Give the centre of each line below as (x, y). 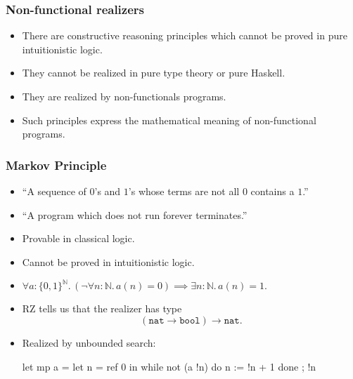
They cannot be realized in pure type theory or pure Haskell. (154, 73)
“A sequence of (54, 191)
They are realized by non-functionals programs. (124, 96)
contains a (272, 191)
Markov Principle (56, 165)
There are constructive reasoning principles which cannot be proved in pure (185, 35)
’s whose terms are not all (184, 191)
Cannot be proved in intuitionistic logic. (108, 261)
